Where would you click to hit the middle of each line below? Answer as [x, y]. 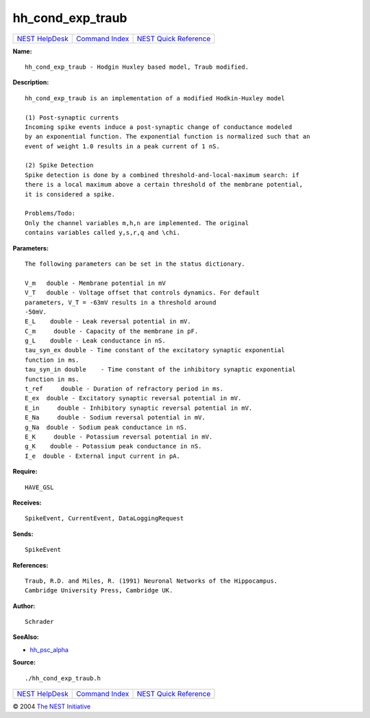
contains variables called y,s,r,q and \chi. [103, 233]
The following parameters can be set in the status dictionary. [135, 264]
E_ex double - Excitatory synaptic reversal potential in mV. [133, 398]
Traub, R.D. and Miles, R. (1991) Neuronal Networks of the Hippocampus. [151, 581]
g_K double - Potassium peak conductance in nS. [113, 447]
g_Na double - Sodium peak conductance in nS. [106, 427]
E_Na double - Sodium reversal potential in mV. [115, 418]
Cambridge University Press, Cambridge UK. [99, 591]
